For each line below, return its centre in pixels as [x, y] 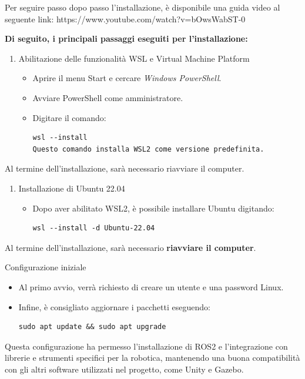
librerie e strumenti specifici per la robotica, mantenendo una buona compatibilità [152, 358]
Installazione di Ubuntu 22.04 [72, 188]
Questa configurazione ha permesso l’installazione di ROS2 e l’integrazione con [146, 346]
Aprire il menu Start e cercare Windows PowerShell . [127, 78]
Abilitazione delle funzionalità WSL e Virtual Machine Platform [134, 58]
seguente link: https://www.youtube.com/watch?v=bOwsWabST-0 [125, 19]
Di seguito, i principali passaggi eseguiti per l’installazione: [126, 38]
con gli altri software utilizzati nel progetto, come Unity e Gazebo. [124, 369]
